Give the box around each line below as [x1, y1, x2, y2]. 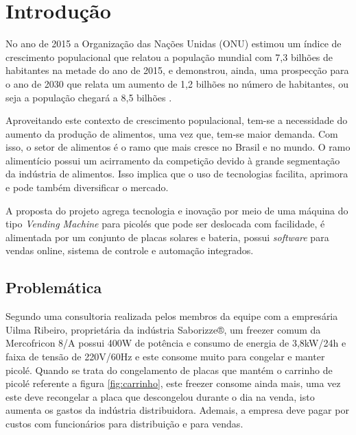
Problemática [5, 277, 102, 298]
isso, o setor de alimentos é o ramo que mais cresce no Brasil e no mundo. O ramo [5, 140, 351, 154]
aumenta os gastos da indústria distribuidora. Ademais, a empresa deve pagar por [5, 403, 349, 417]
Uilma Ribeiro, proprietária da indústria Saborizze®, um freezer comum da [5, 322, 321, 336]
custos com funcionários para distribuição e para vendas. [5, 416, 244, 430]
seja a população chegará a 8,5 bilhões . [5, 90, 172, 104]
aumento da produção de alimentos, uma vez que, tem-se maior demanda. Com [5, 126, 338, 140]
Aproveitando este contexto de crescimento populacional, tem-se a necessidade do [5, 113, 348, 127]
